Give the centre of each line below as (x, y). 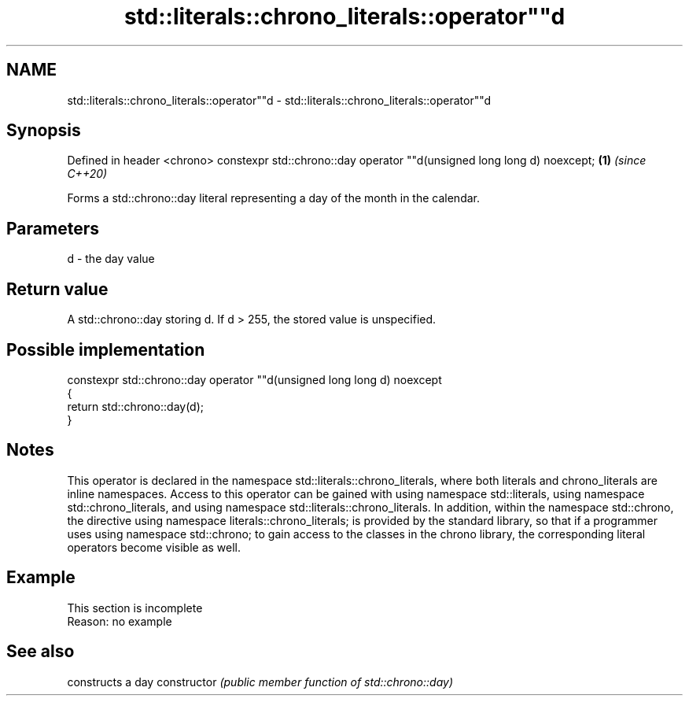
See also (41, 652)
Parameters (53, 228)
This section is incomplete (135, 608)
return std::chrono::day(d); (136, 406)
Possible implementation (106, 349)
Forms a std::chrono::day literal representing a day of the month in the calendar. (274, 198)
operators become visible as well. (154, 547)
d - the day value (111, 259)
